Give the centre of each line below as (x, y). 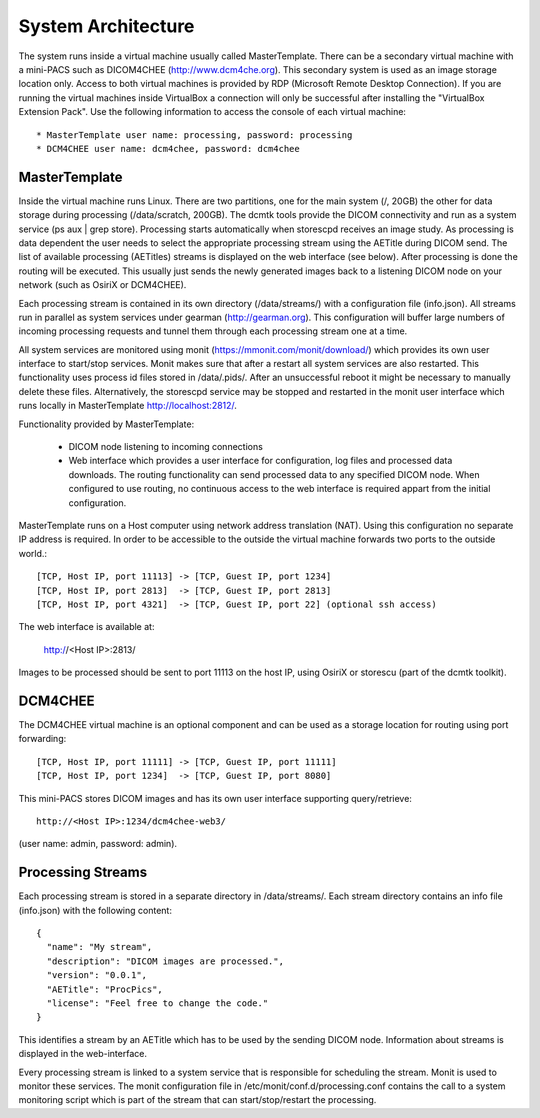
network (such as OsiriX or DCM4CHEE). (102, 285)
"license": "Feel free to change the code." (157, 1003)
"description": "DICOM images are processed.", (165, 961)
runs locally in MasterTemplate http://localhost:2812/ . (127, 406)
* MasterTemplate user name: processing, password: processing (194, 134)
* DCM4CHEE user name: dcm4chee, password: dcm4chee (168, 148)
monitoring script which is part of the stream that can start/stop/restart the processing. (197, 1100)
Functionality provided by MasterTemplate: (106, 424)
